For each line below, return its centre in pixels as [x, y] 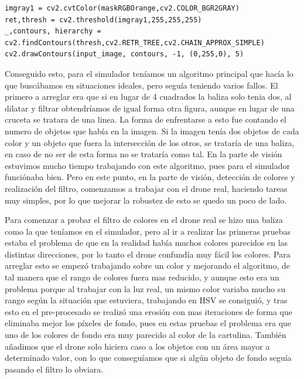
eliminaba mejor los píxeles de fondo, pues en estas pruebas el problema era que [148, 323]
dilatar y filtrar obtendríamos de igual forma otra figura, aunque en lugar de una [150, 108]
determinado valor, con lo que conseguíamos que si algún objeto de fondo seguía [148, 358]
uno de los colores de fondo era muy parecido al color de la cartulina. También [146, 335]
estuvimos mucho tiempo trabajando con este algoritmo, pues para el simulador [148, 165]
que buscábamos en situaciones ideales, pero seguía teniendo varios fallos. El [141, 85]
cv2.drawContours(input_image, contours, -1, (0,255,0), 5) [124, 54]
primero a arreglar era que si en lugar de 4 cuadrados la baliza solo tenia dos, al [148, 97]
